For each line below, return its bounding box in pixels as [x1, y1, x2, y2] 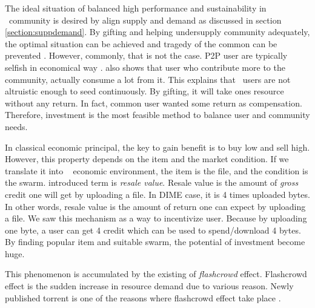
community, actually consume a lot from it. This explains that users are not [5, 73, 291, 85]
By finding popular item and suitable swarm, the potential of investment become [5, 235, 305, 248]
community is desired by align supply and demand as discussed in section [8, 13, 282, 26]
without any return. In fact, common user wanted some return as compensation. [5, 96, 302, 109]
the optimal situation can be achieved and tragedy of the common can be [5, 37, 277, 50]
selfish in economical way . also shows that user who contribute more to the [5, 61, 285, 73]
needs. [5, 120, 28, 133]
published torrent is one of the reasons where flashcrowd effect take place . [5, 291, 281, 304]
